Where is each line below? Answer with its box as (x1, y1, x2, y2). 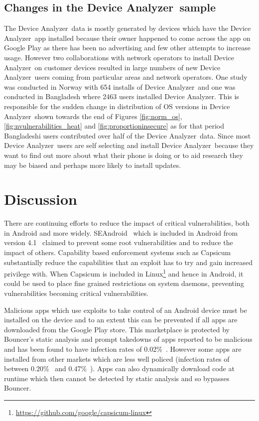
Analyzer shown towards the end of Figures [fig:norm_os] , (4, 111, 182, 121)
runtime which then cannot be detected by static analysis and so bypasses (4, 373, 230, 383)
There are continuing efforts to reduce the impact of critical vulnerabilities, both (4, 218, 250, 228)
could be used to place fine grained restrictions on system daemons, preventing (4, 278, 244, 288)
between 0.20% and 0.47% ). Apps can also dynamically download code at (4, 363, 235, 374)
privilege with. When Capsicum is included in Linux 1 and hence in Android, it (4, 267, 244, 279)
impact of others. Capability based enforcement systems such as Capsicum (4, 247, 231, 258)
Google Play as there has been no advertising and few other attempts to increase (4, 42, 251, 53)
